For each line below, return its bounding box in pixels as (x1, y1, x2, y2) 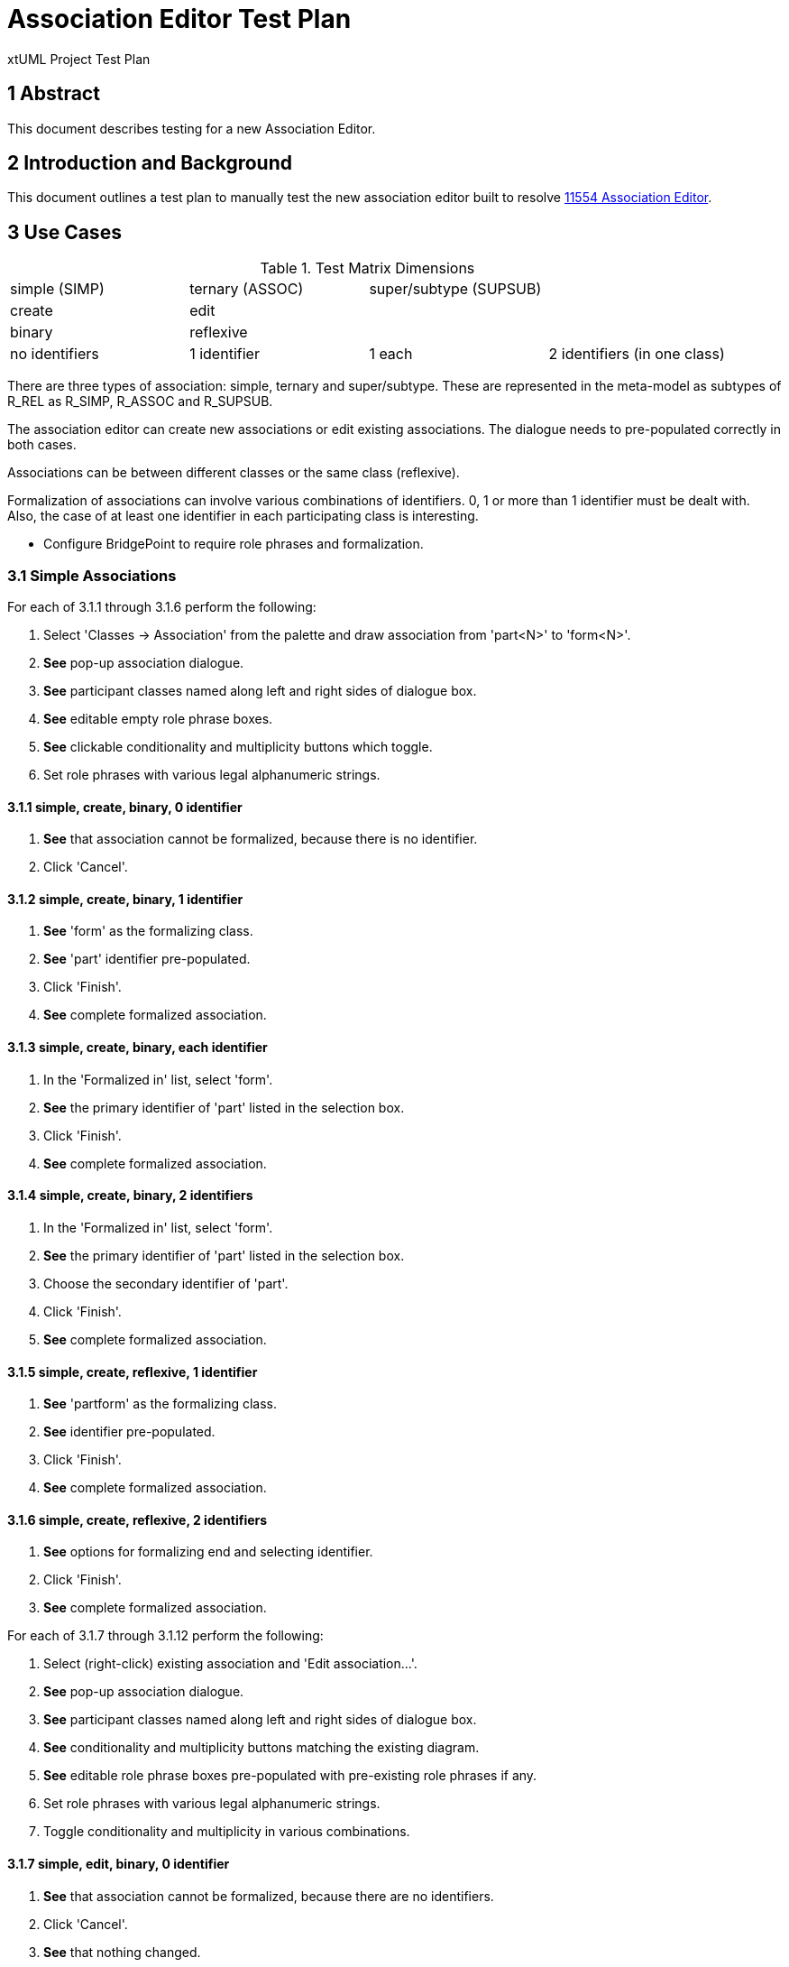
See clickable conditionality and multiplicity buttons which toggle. (43, 739, 433, 755)
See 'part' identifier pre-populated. (43, 951, 251, 967)
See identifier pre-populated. (43, 1424, 216, 1440)
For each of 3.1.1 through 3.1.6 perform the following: (7, 599, 317, 615)
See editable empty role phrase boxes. (43, 711, 273, 727)
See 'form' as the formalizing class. (43, 923, 253, 939)
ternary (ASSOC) (189, 280, 304, 299)
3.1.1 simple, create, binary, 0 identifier (7, 799, 243, 815)
